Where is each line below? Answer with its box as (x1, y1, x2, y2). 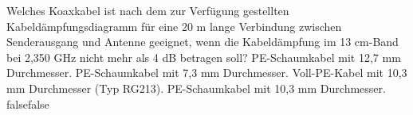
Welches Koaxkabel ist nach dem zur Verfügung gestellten (6, 2, 289, 18)
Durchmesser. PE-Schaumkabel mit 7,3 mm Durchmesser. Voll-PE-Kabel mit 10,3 (6, 64, 407, 81)
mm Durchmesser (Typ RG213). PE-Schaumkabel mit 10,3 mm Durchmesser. (6, 79, 386, 96)
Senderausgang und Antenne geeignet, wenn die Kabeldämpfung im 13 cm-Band (6, 33, 399, 50)
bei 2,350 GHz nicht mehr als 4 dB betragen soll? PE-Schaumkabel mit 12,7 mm (6, 48, 401, 65)
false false (6, 95, 49, 112)
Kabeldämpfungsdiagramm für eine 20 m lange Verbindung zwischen (6, 17, 342, 34)
